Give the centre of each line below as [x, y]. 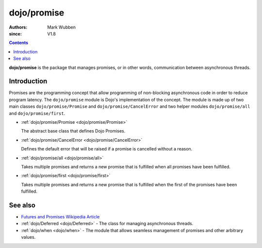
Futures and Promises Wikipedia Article [60, 217]
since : [15, 33]
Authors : [18, 27]
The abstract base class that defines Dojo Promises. [73, 131]
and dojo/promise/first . [37, 113]
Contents [19, 43]
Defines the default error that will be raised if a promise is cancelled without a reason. [107, 149]
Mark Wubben [62, 27]
